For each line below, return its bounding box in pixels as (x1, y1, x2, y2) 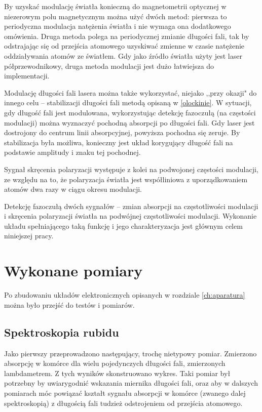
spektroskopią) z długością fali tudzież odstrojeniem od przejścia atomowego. (4, 397, 243, 408)
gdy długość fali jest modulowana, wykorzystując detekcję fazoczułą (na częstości (4, 107, 256, 117)
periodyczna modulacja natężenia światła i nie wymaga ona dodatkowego (4, 21, 231, 31)
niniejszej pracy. (4, 230, 54, 241)
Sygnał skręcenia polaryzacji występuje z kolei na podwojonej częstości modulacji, (4, 163, 258, 174)
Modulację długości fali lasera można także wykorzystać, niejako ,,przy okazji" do (4, 87, 257, 98)
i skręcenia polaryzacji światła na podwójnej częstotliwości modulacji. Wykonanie (4, 211, 257, 221)
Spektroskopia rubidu (4, 324, 119, 340)
